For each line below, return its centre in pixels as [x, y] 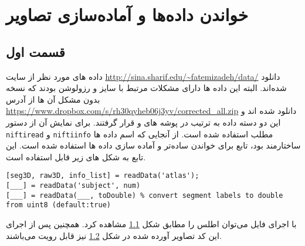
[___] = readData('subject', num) [73, 186]
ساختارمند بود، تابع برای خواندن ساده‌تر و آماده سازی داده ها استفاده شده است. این [153, 145]
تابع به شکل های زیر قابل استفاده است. [76, 156]
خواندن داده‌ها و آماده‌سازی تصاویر [127, 14]
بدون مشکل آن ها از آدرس [53, 99]
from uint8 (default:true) [58, 205]
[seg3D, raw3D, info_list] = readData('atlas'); [103, 176]
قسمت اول [35, 51]
